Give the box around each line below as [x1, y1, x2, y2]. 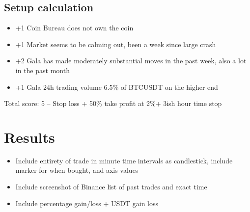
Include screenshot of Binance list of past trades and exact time [15, 182, 207, 192]
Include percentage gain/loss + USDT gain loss [15, 198, 159, 208]
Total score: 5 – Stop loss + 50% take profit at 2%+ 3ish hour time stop [4, 98, 222, 108]
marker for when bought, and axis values [15, 165, 139, 175]
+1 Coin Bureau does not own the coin [15, 23, 134, 33]
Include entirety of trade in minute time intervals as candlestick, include [15, 155, 233, 165]
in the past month [15, 65, 70, 75]
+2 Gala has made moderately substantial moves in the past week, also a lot [15, 55, 247, 66]
